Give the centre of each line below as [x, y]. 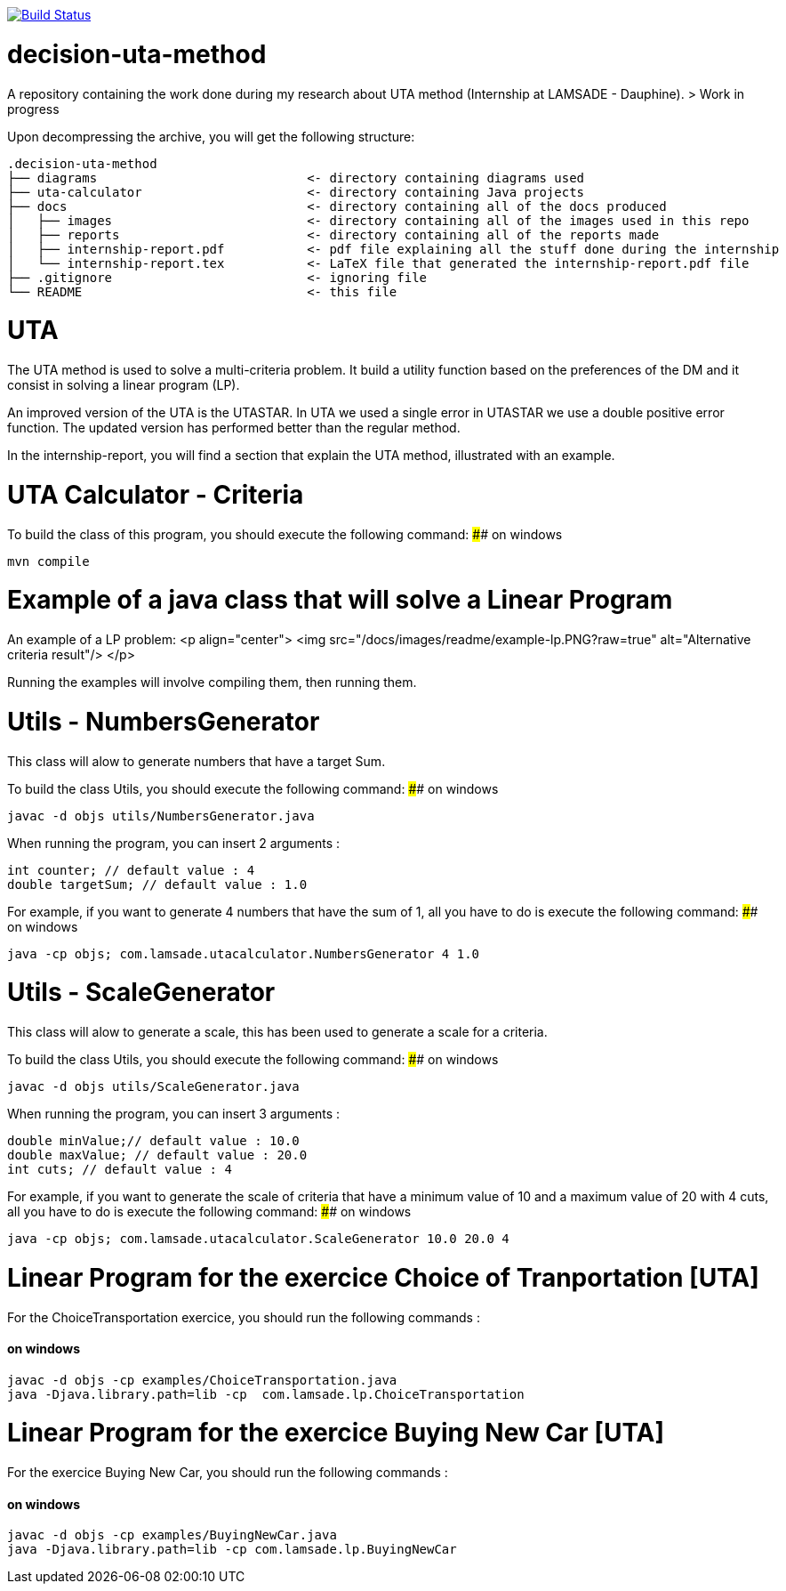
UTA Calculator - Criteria [156, 494]
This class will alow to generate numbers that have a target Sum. [196, 761]
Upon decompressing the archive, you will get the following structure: [211, 136]
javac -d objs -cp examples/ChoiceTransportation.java [202, 1380]
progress [33, 109]
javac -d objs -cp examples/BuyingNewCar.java [172, 1535]
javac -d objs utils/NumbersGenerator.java [161, 816]
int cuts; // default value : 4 [120, 1169]
